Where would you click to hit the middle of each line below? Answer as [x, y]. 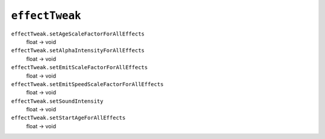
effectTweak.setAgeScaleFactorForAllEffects [78, 34]
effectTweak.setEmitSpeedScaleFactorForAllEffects [87, 84]
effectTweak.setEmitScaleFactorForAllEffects [79, 67]
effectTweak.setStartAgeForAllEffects [68, 118]
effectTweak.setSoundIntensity [57, 101]
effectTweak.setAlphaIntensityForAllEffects [78, 51]
